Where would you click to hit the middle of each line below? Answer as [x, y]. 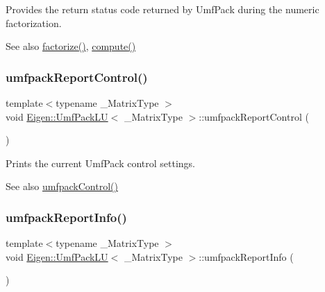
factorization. [34, 23]
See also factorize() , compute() [71, 46]
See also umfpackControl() [62, 186]
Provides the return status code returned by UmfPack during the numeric [162, 9]
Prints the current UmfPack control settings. [100, 163]
